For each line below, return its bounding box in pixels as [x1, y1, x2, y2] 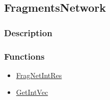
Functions [4, 49, 45, 62]
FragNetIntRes [16, 69, 62, 80]
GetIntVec [16, 87, 48, 97]
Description [4, 26, 52, 39]
